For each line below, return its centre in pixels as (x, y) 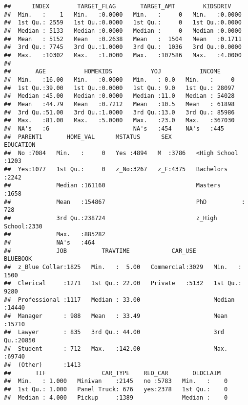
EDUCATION (20, 145)
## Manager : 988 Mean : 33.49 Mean (116, 316)
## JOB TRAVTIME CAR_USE (100, 251)
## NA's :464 (50, 243)
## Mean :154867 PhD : (124, 202)
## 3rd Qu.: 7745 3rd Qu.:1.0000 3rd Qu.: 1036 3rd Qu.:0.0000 (123, 47)
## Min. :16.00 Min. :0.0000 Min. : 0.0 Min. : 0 (119, 79)
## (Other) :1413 (42, 365)
